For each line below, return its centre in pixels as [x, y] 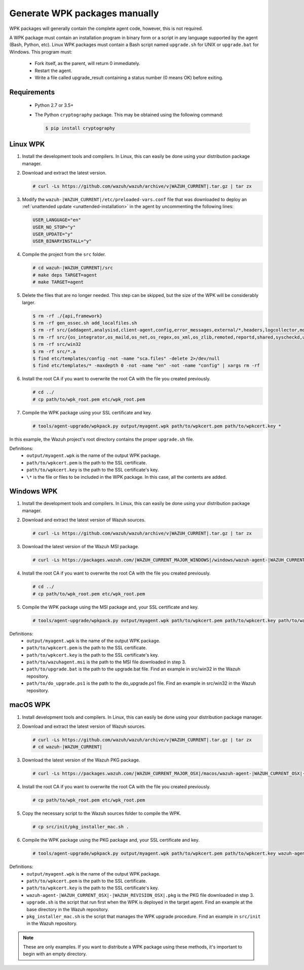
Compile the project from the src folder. [64, 254]
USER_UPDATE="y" [53, 234]
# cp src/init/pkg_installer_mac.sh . [81, 827]
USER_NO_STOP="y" [54, 227]
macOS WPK [30, 705]
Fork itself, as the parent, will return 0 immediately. [87, 63]
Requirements [32, 92]
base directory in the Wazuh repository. [68, 909]
